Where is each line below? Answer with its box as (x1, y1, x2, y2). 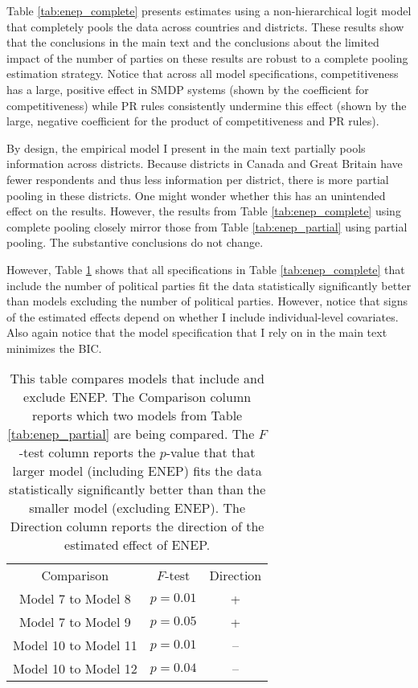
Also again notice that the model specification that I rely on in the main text (6, 324, 387, 341)
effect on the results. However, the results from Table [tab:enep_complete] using (6, 203, 401, 219)
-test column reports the (18, 443, 156, 462)
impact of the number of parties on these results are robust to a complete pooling (6, 49, 408, 66)
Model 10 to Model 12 (13, 659, 137, 678)
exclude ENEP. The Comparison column (23, 387, 252, 407)
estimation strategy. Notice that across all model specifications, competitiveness (6, 65, 399, 82)
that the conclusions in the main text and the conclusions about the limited (6, 34, 379, 51)
